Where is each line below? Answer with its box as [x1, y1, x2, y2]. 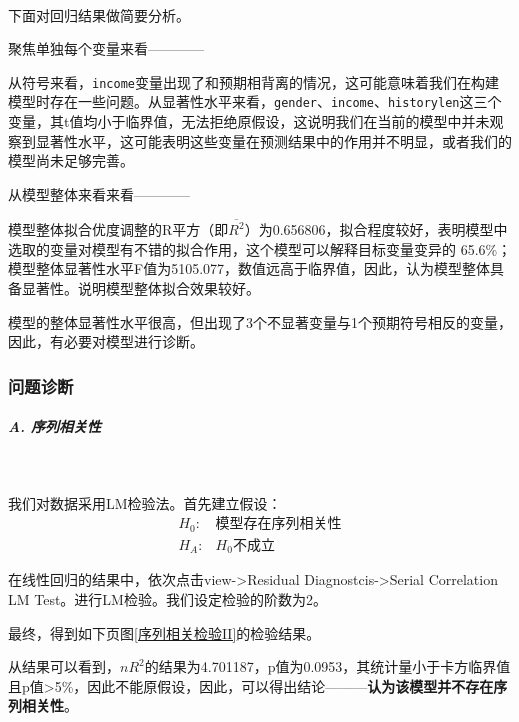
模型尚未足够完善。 [8, 150, 134, 171]
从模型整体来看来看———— [8, 183, 190, 204]
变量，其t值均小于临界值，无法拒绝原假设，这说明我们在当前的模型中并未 [8, 111, 490, 132]
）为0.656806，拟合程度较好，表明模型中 [244, 219, 508, 240]
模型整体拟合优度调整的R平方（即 [8, 219, 229, 240]
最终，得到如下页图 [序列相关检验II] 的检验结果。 [8, 622, 321, 643]
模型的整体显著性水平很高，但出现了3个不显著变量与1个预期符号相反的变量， [8, 311, 512, 332]
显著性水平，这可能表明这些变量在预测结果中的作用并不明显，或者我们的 [35, 130, 512, 151]
